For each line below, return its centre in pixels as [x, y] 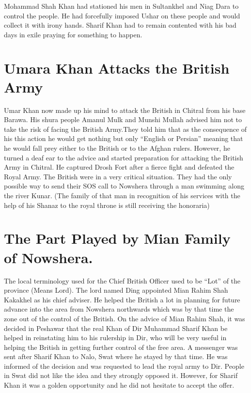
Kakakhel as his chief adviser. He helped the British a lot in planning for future [122, 299]
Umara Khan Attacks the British [117, 68]
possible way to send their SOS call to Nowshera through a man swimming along [124, 186]
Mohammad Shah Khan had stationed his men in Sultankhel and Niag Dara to [121, 6]
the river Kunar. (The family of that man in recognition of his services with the [122, 196]
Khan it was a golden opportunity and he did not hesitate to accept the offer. [119, 385]
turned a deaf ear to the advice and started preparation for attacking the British [124, 157]
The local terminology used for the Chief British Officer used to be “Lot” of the [122, 280]
